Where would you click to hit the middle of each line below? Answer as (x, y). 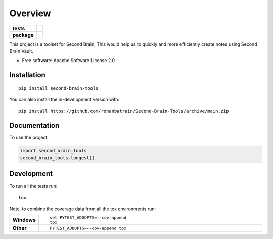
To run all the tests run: (33, 186)
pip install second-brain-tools (58, 88)
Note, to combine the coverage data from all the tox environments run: (83, 209)
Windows (24, 220)
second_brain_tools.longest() (57, 158)
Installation (27, 75)
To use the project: (29, 137)
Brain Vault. (21, 51)
